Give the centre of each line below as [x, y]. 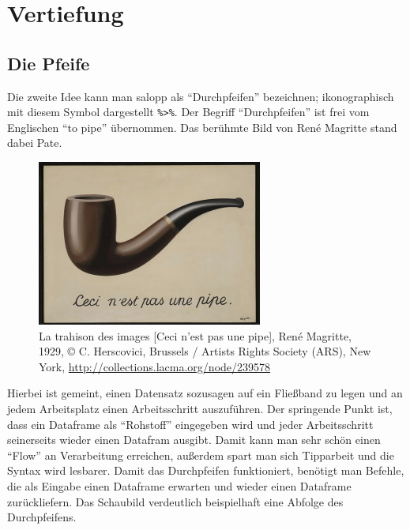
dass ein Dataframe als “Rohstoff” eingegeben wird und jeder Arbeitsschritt [190, 424]
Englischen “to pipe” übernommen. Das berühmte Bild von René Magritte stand [202, 127]
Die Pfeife [49, 63]
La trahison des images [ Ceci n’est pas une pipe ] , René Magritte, [195, 335]
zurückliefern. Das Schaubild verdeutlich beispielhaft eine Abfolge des [175, 501]
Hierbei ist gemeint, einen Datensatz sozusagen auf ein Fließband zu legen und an [205, 393]
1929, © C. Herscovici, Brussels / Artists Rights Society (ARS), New [205, 351]
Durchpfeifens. [42, 517]
